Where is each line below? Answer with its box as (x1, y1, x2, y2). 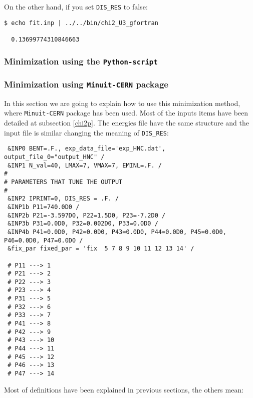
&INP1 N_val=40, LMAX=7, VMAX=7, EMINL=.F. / (8, 161, 162, 169)
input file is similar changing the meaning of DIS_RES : (4, 127, 169, 137)
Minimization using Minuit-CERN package (4, 77, 168, 90)
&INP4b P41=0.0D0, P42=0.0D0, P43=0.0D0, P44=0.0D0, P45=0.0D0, (8, 228, 226, 235)
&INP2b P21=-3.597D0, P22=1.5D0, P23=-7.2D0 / (8, 211, 166, 219)
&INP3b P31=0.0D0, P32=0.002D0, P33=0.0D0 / (8, 220, 158, 227)
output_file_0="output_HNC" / (4, 153, 105, 160)
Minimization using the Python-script (4, 54, 158, 67)
